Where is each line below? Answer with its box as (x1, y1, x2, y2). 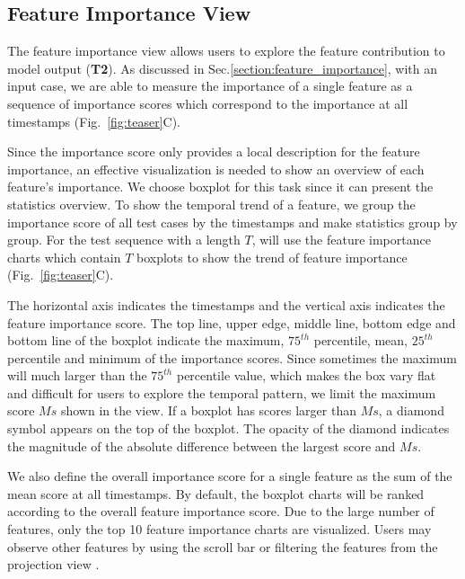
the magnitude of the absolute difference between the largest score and (7, 436, 396, 455)
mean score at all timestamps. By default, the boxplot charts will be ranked (7, 484, 425, 503)
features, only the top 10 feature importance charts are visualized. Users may (7, 520, 432, 539)
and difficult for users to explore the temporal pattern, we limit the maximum (7, 383, 436, 402)
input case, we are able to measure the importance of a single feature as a (7, 76, 413, 95)
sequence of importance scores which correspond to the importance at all (7, 94, 408, 112)
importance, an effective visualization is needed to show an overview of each (7, 159, 425, 178)
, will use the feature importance (251, 230, 431, 249)
